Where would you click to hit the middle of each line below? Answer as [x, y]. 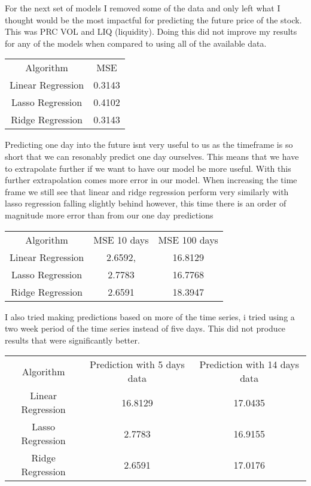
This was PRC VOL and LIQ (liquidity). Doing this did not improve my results [151, 31]
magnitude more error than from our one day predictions [109, 215]
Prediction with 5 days [137, 364]
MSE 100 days [188, 239]
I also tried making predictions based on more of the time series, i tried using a [150, 316]
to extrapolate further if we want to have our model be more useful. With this [148, 168]
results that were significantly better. [72, 340]
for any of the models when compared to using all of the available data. [136, 43]
